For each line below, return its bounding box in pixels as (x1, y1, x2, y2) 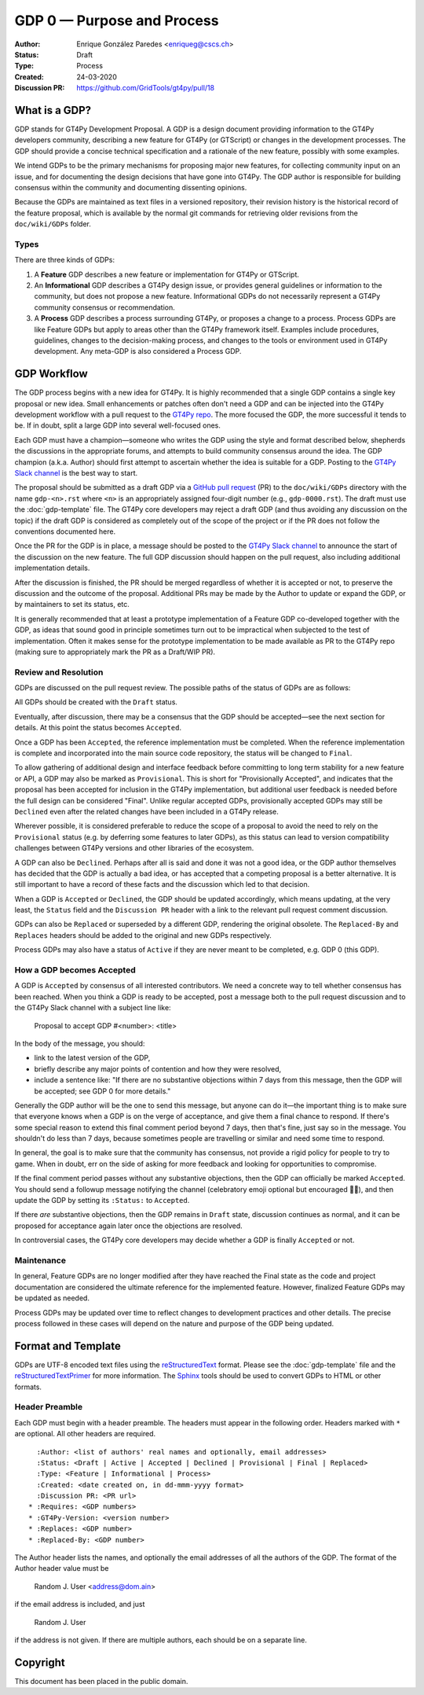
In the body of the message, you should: (14, 1039, 145, 1048)
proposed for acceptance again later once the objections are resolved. (14, 1221, 243, 1230)
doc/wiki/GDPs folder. (14, 219, 92, 229)
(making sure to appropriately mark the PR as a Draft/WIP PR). (14, 647, 216, 656)
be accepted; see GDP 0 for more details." (34, 1086, 171, 1096)
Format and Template (14, 1339, 121, 1352)
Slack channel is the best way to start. (14, 469, 138, 478)
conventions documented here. (14, 527, 116, 536)
